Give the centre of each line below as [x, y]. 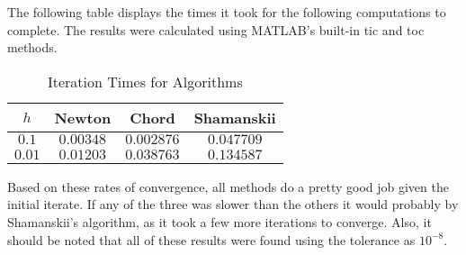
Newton [83, 117]
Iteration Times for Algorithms [145, 81]
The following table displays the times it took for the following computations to [227, 12]
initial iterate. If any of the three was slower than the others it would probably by [233, 204]
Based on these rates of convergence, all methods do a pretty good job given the [228, 186]
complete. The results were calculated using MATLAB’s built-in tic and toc [216, 29]
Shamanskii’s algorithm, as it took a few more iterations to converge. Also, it [220, 221]
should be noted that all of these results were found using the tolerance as [211, 239]
